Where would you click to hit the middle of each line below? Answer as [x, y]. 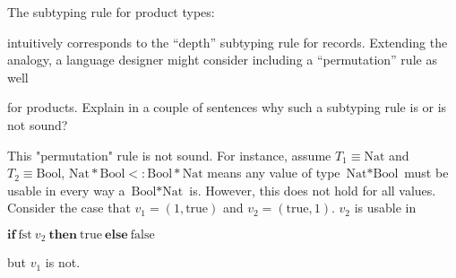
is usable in [385, 208]
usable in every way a [66, 190]
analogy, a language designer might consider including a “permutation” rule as [222, 60]
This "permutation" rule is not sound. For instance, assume [169, 155]
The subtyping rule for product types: [111, 12]
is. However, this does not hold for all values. [313, 190]
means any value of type [274, 173]
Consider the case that [69, 208]
